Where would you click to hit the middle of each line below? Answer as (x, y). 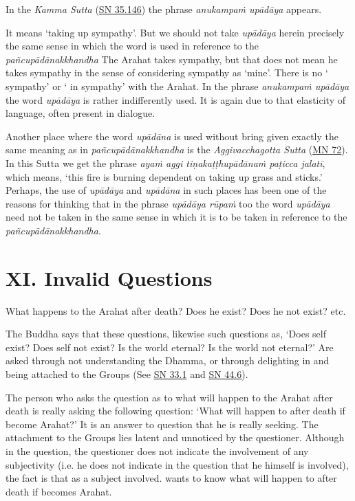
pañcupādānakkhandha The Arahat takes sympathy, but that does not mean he (172, 59)
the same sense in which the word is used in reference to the (132, 46)
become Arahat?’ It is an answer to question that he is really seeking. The (162, 424)
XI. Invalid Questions (109, 277)
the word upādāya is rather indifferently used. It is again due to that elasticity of (175, 99)
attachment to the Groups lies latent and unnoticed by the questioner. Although (175, 437)
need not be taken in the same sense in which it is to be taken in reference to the (176, 217)
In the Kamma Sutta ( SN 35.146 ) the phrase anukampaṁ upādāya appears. (164, 9)
